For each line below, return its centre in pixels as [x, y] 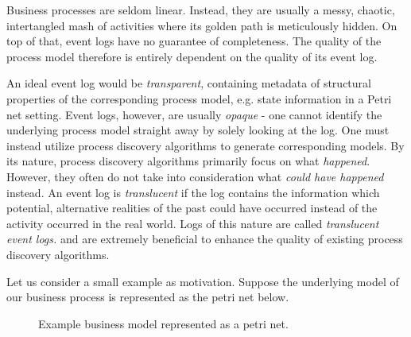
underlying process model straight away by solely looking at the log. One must [198, 130]
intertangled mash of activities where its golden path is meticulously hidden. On [202, 25]
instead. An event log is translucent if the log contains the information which [193, 192]
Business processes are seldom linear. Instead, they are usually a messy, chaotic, [201, 10]
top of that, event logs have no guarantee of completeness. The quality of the [194, 41]
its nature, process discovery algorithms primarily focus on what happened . [188, 161]
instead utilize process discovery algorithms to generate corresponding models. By [205, 145]
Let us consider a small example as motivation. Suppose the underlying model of [203, 281]
